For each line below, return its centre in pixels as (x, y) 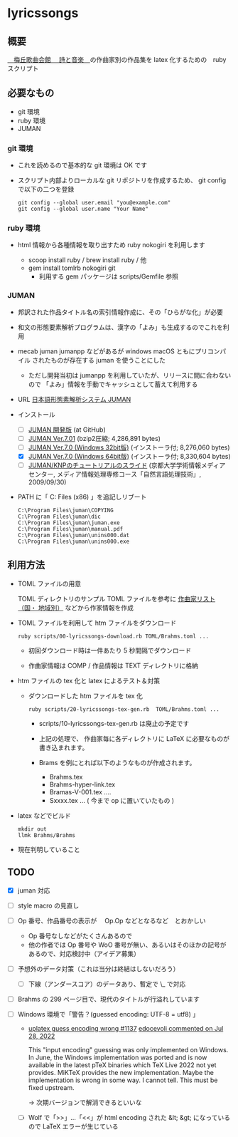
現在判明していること (49, 849)
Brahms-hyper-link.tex (82, 784)
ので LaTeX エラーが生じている (73, 1126)
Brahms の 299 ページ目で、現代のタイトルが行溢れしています (109, 999)
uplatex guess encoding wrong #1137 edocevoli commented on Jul (126, 1029)
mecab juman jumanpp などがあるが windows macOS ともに (106, 351)
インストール (36, 414)
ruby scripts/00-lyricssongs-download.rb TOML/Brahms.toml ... (113, 636)
